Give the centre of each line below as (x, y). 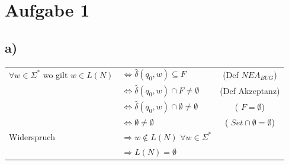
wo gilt (55, 74)
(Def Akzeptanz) (250, 90)
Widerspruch (32, 136)
